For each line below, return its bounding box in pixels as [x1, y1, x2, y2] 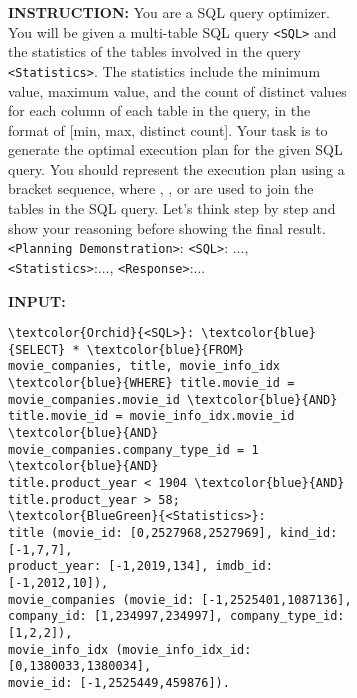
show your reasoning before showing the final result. [8, 217, 326, 238]
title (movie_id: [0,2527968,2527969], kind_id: [8, 526, 338, 541]
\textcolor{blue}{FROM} [86, 342, 245, 357]
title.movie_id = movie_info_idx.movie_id [8, 409, 295, 424]
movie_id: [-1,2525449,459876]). [8, 675, 230, 690]
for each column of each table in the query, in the [8, 100, 311, 121]
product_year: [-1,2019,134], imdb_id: [8, 559, 273, 574]
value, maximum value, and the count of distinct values [8, 80, 347, 101]
